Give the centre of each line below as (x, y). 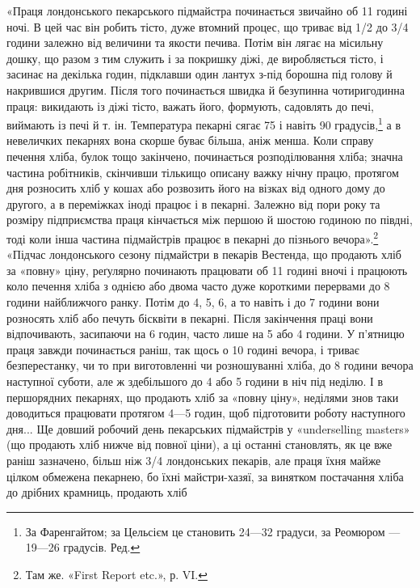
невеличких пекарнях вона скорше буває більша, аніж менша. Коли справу (190, 140)
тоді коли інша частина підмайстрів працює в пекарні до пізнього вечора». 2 (193, 237)
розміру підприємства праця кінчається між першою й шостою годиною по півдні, (210, 220)
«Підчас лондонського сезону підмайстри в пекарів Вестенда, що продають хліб (204, 254)
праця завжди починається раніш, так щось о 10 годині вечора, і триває (183, 349)
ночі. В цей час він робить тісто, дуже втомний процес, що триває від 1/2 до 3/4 (208, 26)
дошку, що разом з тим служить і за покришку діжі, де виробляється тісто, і (195, 58)
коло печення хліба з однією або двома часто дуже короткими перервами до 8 (198, 286)
